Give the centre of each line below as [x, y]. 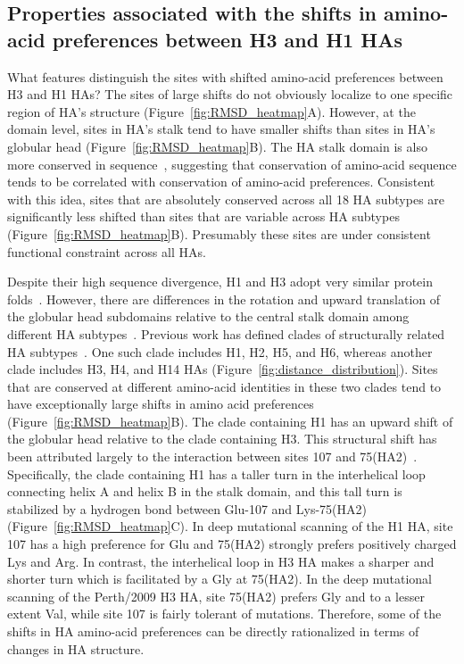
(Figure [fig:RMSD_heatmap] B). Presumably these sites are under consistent [219, 233]
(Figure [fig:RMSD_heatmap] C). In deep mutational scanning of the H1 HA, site [230, 526]
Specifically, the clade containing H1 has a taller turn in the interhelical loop [216, 473]
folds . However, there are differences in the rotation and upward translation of [224, 299]
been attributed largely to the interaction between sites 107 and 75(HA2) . [212, 456]
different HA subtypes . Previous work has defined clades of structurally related [226, 333]
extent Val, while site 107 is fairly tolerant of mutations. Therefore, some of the [224, 614]
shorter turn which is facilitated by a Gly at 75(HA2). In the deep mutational [220, 579]
